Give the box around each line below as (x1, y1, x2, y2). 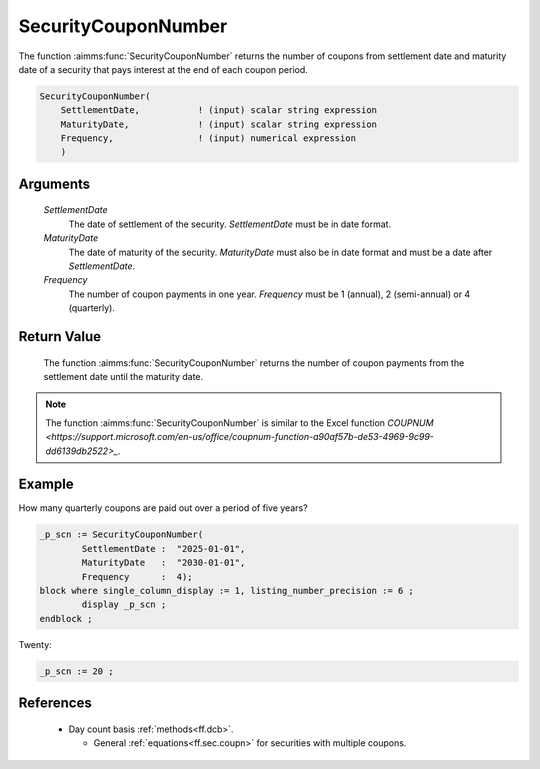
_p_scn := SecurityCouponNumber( (39, 529, 204, 540)
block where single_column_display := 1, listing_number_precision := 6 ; (39, 585, 415, 597)
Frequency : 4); (81, 571, 194, 582)
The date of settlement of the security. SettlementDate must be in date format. (68, 218, 392, 230)
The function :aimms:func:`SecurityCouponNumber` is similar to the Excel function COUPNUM (45, 416, 434, 429)
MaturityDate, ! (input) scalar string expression (60, 118, 378, 130)
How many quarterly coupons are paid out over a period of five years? (18, 502, 309, 514)
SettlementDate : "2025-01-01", (81, 543, 246, 554)
